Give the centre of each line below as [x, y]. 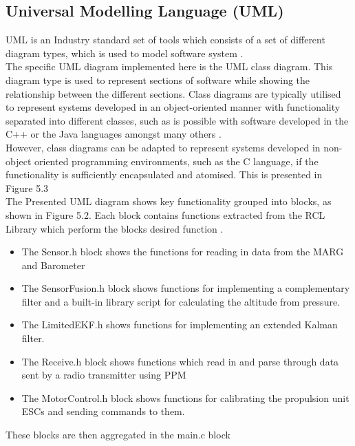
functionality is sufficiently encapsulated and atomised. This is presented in [164, 174]
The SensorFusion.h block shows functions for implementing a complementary [186, 288]
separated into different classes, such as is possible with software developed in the [177, 120]
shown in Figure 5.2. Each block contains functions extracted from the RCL [165, 214]
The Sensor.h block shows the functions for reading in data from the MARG [183, 252]
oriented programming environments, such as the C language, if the [176, 161]
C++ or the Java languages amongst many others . [114, 134]
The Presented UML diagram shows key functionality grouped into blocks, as [169, 201]
